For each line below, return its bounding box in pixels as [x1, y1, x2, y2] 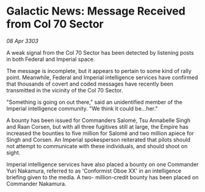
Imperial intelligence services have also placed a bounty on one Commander [6, 160, 199, 168]
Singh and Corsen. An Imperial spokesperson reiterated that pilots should [6, 135, 191, 143]
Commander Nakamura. [6, 180, 67, 187]
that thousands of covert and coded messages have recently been [6, 80, 174, 87]
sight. [6, 149, 21, 156]
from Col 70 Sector [6, 17, 104, 31]
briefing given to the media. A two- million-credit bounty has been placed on [6, 173, 199, 180]
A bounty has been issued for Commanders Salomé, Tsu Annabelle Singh [6, 117, 191, 124]
